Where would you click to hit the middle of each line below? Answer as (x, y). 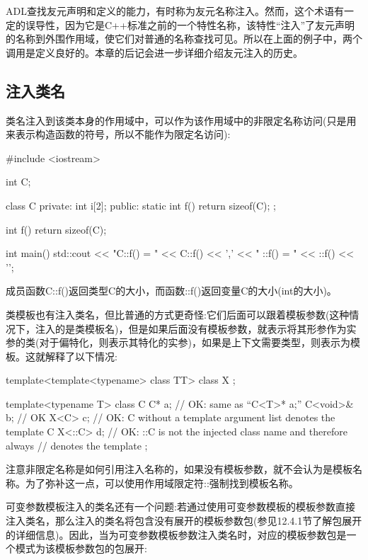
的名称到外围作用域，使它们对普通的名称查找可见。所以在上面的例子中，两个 (184, 39)
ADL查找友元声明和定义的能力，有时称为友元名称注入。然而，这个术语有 (175, 11)
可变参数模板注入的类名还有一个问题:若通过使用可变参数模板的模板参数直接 (180, 507)
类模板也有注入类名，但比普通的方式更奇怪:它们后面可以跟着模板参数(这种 (178, 314)
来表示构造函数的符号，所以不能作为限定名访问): (118, 134)
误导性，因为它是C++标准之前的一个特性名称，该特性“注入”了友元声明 (190, 24)
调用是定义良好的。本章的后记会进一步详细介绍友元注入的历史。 (154, 52)
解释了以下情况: (81, 356)
